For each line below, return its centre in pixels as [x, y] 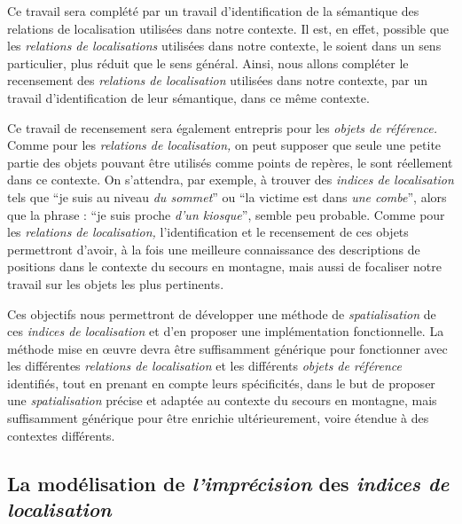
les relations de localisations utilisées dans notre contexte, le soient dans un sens [224, 46]
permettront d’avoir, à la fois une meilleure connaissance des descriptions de [214, 249]
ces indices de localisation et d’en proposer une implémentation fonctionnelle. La [226, 331]
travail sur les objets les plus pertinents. [116, 283]
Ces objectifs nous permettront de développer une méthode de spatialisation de [222, 313]
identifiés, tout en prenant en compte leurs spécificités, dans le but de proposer [221, 383]
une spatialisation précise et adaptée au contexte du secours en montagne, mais [222, 400]
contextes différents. [61, 435]
